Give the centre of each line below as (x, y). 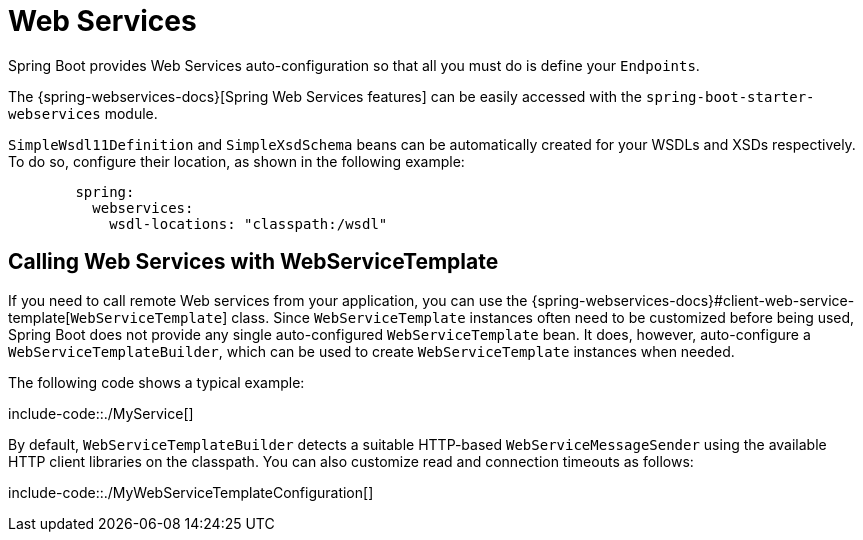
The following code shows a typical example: (156, 382)
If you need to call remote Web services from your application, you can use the (268, 300)
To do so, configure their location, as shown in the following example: (236, 161)
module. (131, 113)
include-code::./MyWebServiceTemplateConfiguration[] (191, 492)
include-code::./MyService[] (101, 413)
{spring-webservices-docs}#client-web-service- (693, 300)
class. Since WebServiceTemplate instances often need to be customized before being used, (543, 317)
